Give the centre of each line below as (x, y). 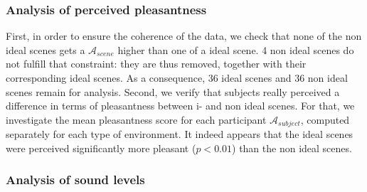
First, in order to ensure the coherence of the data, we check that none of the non (184, 36)
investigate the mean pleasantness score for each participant (136, 119)
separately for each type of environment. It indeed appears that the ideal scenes (180, 134)
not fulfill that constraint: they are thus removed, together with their (156, 64)
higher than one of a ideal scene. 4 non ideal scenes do (236, 49)
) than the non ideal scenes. (292, 148)
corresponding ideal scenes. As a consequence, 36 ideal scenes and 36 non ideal (177, 78)
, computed (325, 119)
